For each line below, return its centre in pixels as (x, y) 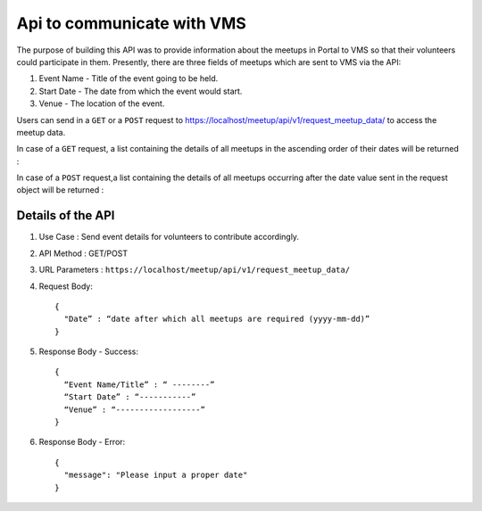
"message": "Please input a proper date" (156, 475)
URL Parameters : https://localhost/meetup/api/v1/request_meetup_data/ (195, 270)
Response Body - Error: (82, 442)
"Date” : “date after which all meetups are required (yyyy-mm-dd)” (217, 319)
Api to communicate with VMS (132, 23)
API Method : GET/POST (83, 253)
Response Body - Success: (88, 351)
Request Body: (66, 286)
